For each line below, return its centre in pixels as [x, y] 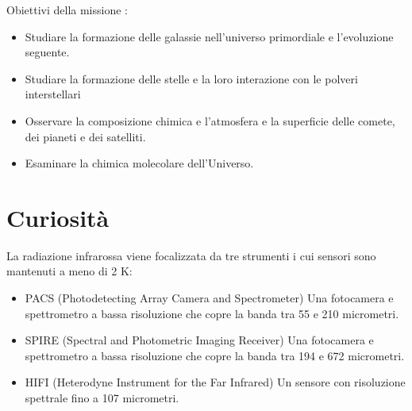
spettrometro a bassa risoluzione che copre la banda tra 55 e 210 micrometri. [212, 313]
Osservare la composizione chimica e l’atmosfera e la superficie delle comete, [210, 120]
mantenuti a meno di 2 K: [69, 271]
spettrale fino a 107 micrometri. [102, 398]
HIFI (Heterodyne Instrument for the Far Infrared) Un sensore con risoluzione [215, 382]
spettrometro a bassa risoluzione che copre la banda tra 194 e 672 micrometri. [215, 355]
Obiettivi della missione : [67, 10]
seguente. [47, 52]
